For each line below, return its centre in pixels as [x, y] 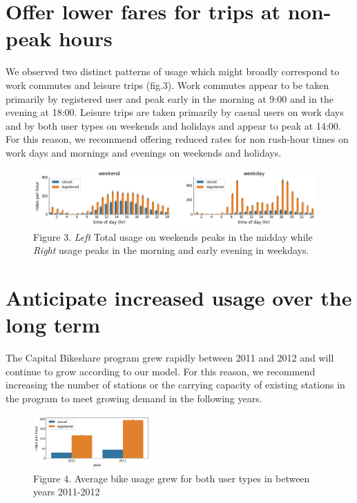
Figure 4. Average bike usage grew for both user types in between [172, 478]
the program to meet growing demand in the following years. [134, 398]
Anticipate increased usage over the [179, 298]
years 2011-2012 [67, 492]
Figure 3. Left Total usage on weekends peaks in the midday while [173, 236]
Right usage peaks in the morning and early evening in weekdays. [171, 250]
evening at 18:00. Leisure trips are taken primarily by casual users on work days [175, 112]
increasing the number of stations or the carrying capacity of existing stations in [175, 385]
